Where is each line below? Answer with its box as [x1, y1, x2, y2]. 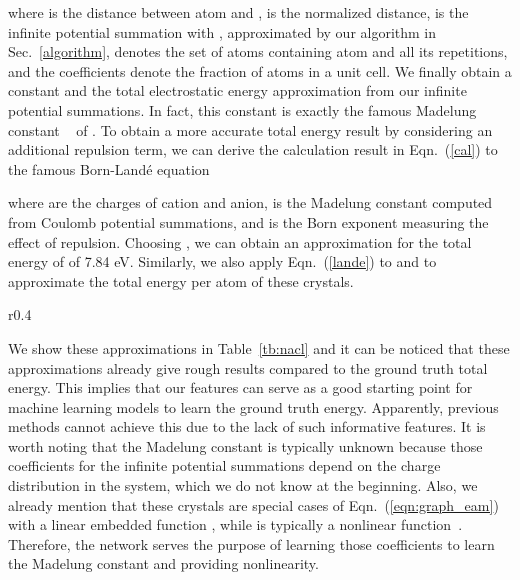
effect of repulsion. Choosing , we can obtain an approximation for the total [8, 231, 472, 252]
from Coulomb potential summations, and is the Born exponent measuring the [8, 211, 489, 232]
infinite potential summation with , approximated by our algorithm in [8, 21, 437, 42]
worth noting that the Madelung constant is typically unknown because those [8, 435, 483, 456]
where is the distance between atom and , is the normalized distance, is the [8, 2, 469, 22]
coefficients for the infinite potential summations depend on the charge [8, 455, 441, 476]
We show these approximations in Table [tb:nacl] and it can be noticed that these [8, 337, 510, 358]
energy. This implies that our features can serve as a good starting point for [8, 377, 473, 398]
